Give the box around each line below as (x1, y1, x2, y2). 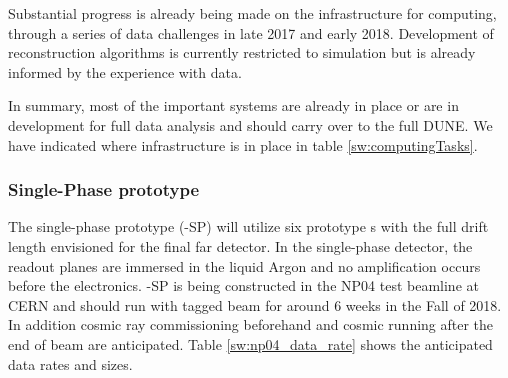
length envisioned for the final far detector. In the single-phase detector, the (8, 235, 473, 256)
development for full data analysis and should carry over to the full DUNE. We (8, 114, 493, 135)
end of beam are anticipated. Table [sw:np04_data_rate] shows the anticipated (8, 333, 493, 354)
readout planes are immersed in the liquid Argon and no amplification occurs (8, 255, 481, 276)
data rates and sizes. (8, 353, 133, 374)
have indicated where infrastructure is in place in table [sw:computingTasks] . (8, 134, 478, 155)
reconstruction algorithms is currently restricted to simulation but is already (8, 42, 476, 63)
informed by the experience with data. (8, 61, 242, 82)
